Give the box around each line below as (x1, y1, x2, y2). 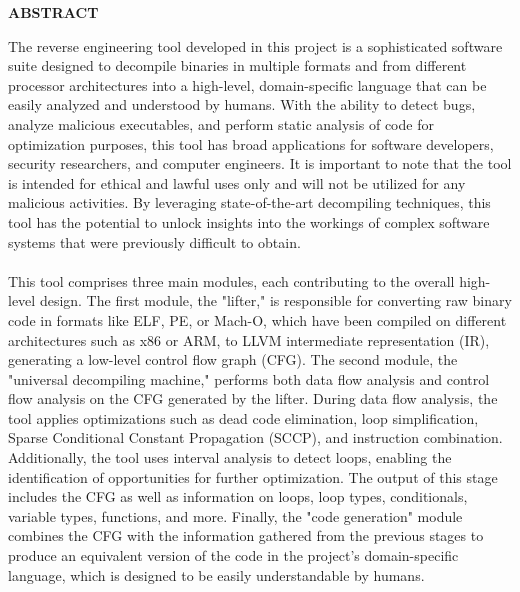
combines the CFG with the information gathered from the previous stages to (8, 525, 484, 546)
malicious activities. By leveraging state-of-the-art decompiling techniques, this (8, 192, 491, 213)
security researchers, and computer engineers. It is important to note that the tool (8, 153, 512, 174)
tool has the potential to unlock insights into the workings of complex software (8, 211, 490, 232)
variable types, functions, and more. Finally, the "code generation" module (8, 505, 463, 526)
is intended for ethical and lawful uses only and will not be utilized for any (8, 172, 466, 193)
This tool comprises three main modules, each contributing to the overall (8, 270, 455, 291)
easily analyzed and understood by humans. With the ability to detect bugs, (8, 94, 476, 115)
